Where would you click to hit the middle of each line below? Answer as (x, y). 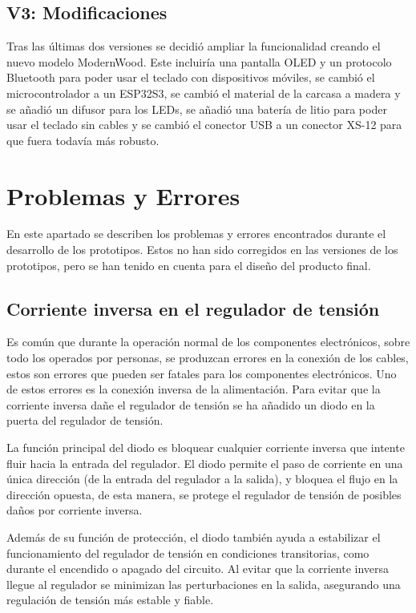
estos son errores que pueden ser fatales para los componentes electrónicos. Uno (202, 373)
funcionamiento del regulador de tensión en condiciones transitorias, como (188, 553)
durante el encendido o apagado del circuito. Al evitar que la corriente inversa (198, 569)
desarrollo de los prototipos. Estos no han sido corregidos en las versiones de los (202, 250)
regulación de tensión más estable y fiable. (110, 600)
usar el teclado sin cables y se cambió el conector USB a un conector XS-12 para (204, 125)
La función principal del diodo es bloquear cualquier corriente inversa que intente (206, 448)
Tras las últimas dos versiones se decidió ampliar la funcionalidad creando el (194, 46)
